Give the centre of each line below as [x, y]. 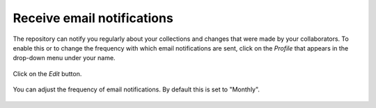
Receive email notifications [93, 18]
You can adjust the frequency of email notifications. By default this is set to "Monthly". [136, 89]
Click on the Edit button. [47, 73]
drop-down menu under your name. [64, 58]
